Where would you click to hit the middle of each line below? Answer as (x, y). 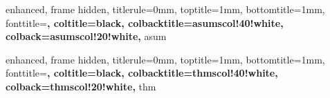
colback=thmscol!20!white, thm (81, 86)
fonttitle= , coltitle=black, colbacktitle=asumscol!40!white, (145, 22)
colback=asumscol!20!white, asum (86, 36)
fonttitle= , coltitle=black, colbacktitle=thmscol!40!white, (142, 73)
